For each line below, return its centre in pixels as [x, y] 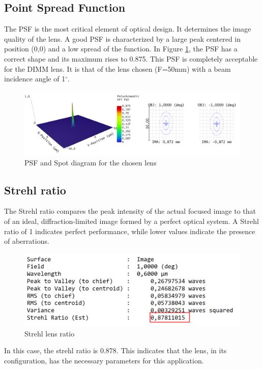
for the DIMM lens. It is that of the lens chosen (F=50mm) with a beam [118, 68]
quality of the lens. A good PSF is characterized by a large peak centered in [123, 38]
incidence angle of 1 [35, 79]
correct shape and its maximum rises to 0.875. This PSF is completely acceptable [131, 58]
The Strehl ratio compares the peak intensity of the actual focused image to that [130, 211]
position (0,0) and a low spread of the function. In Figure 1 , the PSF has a [121, 49]
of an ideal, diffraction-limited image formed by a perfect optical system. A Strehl [131, 221]
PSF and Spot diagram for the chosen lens [91, 162]
